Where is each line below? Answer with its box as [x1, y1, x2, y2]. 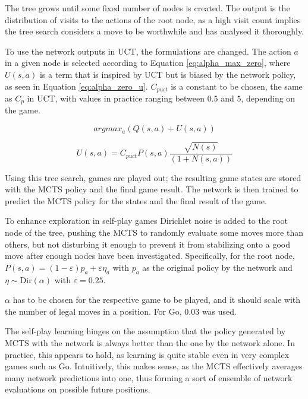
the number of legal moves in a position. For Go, [5, 305, 182, 317]
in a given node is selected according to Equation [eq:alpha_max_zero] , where [5, 56, 291, 69]
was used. [202, 305, 237, 317]
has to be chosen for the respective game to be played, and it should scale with [12, 293, 301, 306]
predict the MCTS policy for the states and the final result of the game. [5, 194, 267, 207]
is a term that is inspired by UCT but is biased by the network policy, [39, 68, 296, 80]
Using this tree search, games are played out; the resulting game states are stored [5, 171, 301, 183]
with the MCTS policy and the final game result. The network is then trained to [5, 183, 298, 195]
